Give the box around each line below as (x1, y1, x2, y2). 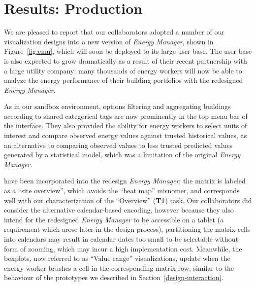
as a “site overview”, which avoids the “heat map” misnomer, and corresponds (4, 185, 240, 196)
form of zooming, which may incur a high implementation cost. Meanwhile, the (4, 243, 242, 253)
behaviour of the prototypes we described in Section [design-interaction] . (4, 272, 224, 283)
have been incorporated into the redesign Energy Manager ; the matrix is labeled (4, 176, 246, 186)
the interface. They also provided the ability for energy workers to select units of (4, 120, 247, 131)
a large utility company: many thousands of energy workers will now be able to (4, 65, 242, 75)
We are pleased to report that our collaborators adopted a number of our (4, 27, 224, 37)
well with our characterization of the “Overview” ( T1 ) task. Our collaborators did (4, 195, 252, 205)
